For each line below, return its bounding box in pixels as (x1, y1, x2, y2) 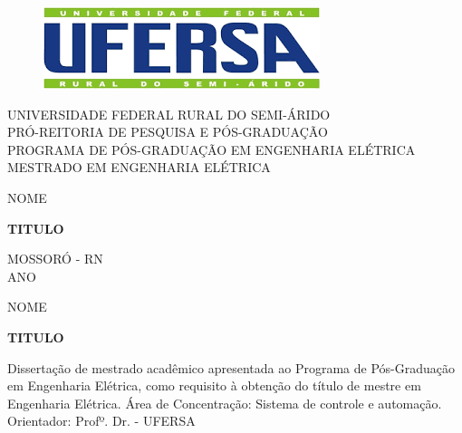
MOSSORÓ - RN (7, 249, 103, 268)
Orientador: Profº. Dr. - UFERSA (7, 411, 196, 430)
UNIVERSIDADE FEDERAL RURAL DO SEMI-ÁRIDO (7, 104, 331, 123)
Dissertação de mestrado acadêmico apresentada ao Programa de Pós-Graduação (7, 358, 455, 377)
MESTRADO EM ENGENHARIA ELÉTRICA (7, 158, 271, 177)
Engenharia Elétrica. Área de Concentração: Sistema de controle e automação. (7, 393, 442, 412)
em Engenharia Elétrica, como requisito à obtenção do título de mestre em (7, 376, 421, 395)
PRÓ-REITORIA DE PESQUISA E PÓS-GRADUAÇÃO (7, 122, 328, 141)
